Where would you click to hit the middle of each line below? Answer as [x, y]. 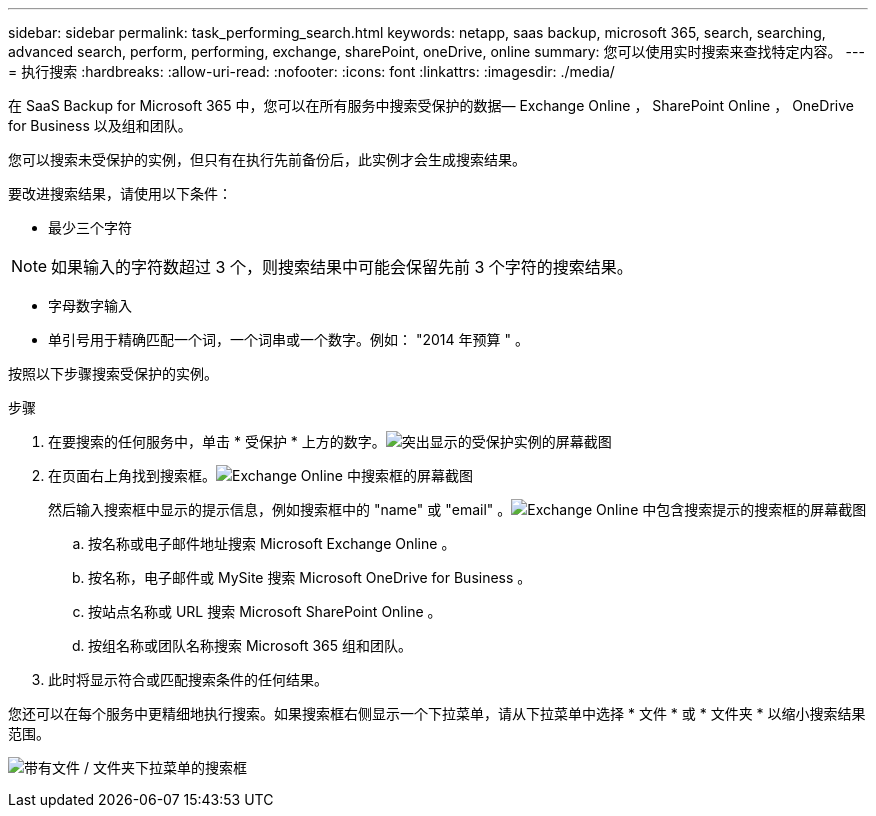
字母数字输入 [90, 305]
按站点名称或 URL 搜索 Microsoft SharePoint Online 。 [265, 611]
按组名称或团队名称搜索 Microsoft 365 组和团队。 [250, 645]
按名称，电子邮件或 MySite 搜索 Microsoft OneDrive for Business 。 [310, 577]
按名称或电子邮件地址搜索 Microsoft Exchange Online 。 [272, 543]
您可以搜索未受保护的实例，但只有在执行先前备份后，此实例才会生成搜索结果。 [267, 159]
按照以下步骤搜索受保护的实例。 [113, 373]
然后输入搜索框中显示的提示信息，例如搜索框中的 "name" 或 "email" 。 [280, 509]
